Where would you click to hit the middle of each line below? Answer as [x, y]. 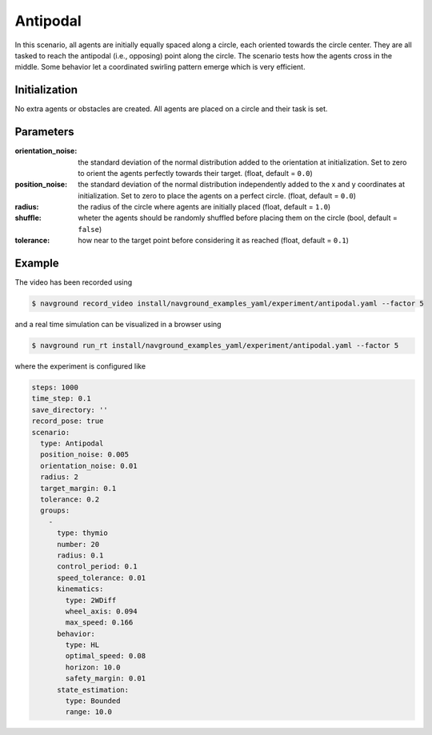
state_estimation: [93, 689]
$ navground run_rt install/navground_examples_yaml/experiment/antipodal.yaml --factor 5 [215, 346]
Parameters [44, 132]
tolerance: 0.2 [70, 499]
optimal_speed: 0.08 [106, 656]
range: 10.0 [88, 712]
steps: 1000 [55, 387]
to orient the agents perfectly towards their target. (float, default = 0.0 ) [196, 173]
